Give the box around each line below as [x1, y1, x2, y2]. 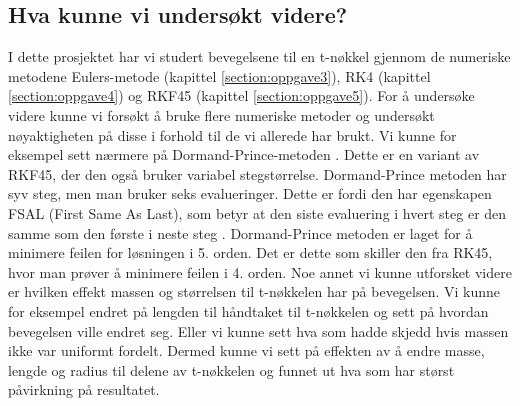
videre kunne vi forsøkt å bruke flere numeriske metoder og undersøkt [8, 104, 435, 125]
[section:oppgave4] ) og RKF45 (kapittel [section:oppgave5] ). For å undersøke [8, 85, 475, 106]
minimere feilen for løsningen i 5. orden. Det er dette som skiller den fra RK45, [8, 242, 493, 263]
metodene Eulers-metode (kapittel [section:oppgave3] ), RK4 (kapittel [8, 65, 431, 86]
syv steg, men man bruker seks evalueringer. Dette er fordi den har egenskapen [8, 183, 492, 204]
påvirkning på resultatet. [8, 379, 160, 400]
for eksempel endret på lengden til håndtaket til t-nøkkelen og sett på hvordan [8, 300, 489, 321]
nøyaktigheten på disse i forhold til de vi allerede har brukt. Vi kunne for [8, 124, 457, 145]
